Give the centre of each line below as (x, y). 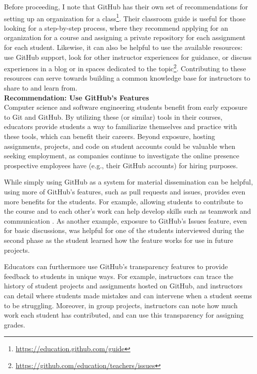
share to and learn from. (41, 88)
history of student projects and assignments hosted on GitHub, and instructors (123, 286)
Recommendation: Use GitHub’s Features (77, 97)
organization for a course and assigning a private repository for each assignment (125, 37)
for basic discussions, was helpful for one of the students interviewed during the (124, 230)
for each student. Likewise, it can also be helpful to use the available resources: (123, 47)
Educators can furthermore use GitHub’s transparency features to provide (116, 266)
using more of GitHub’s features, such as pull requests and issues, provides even (125, 191)
